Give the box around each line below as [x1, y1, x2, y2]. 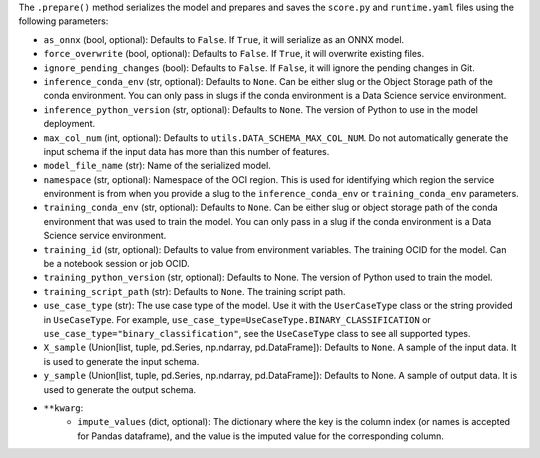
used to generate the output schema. [43, 383, 197, 395]
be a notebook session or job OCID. [43, 258, 190, 270]
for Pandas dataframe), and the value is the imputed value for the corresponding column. [77, 430, 444, 442]
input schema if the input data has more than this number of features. [43, 145, 330, 157]
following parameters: [18, 15, 109, 27]
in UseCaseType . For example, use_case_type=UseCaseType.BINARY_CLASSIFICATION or [43, 313, 432, 325]
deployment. [43, 118, 95, 130]
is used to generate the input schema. [43, 355, 200, 367]
